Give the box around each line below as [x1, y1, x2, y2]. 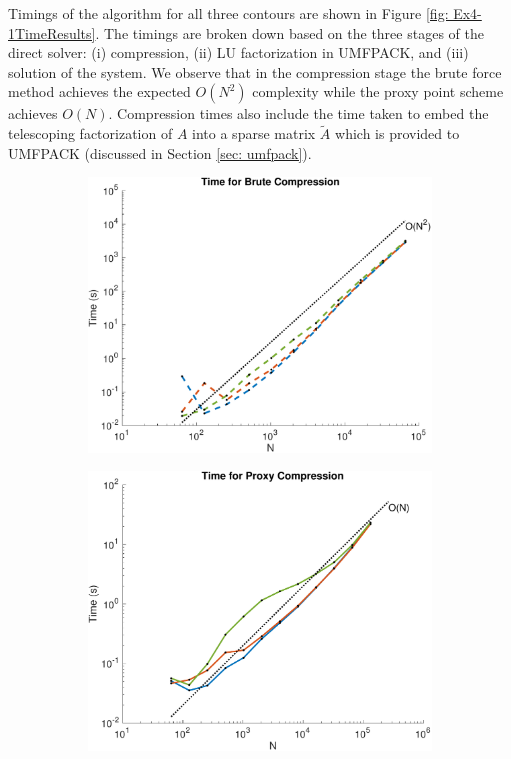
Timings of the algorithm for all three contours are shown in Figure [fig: [8, 3, 449, 23]
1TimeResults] [8, 22, 96, 43]
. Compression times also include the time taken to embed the [108, 103, 489, 124]
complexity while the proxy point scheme [252, 81, 504, 102]
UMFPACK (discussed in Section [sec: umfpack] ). [8, 142, 312, 163]
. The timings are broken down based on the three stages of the [95, 22, 484, 43]
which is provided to [335, 123, 460, 144]
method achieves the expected [8, 81, 191, 102]
